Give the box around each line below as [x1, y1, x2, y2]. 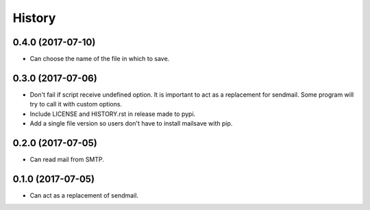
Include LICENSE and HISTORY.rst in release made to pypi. [29, 110, 196, 118]
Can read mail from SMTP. [29, 155, 104, 164]
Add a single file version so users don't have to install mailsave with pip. [29, 119, 233, 128]
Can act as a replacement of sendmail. [29, 191, 138, 199]
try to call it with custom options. [29, 100, 123, 108]
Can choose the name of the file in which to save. [29, 55, 170, 63]
